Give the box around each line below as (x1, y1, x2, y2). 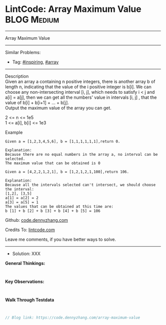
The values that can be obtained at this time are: (5, 204, 114, 209)
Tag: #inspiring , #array (12, 59, 59, 65)
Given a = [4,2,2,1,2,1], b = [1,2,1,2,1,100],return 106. (5, 169, 129, 174)
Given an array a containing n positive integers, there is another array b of (5, 78, 156, 84)
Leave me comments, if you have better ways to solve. (5, 236, 116, 242)
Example (5, 129, 23, 135)
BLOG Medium (5, 14, 59, 25)
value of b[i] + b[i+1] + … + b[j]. (5, 99, 69, 105)
